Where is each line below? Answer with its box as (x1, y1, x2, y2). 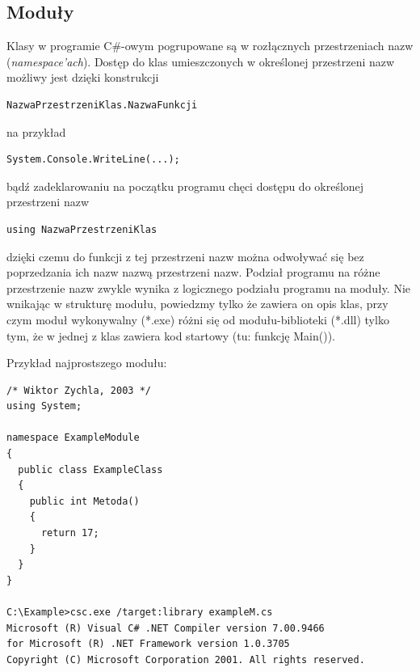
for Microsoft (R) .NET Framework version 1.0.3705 (6, 638, 290, 650)
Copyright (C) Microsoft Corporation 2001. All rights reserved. (6, 653, 365, 666)
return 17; (40, 527, 99, 539)
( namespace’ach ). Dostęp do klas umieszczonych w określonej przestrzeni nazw (6, 53, 395, 70)
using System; (6, 400, 82, 412)
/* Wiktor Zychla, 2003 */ (6, 384, 151, 396)
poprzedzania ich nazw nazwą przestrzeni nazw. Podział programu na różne (6, 264, 380, 281)
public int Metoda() (29, 495, 140, 507)
